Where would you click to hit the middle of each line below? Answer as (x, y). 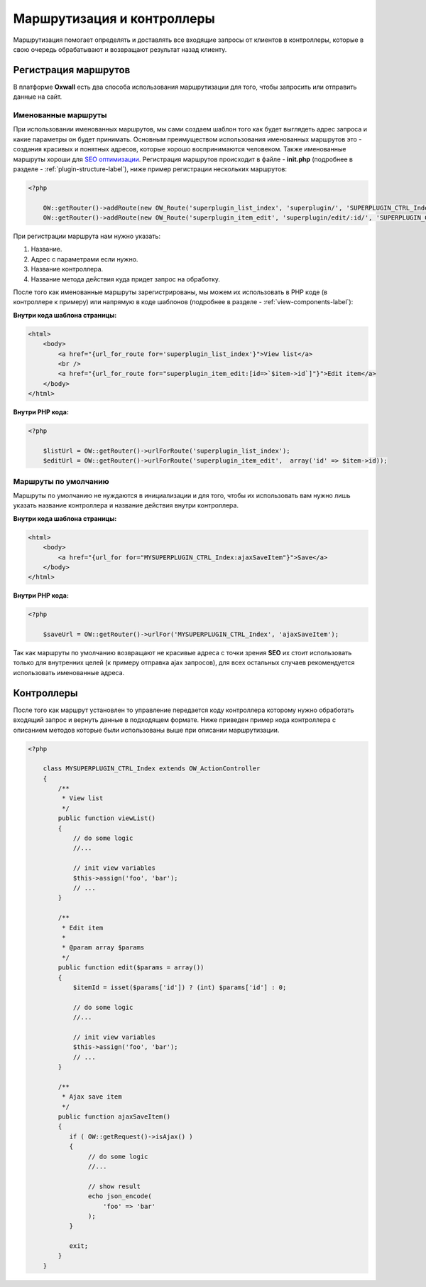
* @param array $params (103, 948)
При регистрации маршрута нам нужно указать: (87, 236)
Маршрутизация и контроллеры (114, 18)
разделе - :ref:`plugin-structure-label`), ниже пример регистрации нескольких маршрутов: (150, 169)
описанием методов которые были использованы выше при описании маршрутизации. (146, 730)
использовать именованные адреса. (69, 672)
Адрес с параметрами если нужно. (84, 259)
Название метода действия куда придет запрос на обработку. (125, 279)
